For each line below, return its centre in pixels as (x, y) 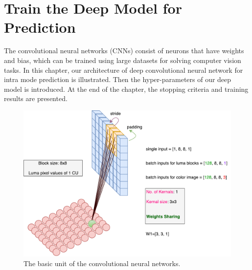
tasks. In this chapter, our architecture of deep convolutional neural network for (124, 70)
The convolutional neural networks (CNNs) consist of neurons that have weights (124, 51)
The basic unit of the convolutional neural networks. (102, 263)
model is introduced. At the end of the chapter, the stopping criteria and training (126, 89)
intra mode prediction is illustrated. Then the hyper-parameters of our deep (118, 79)
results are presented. (36, 98)
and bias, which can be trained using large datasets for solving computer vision (123, 60)
